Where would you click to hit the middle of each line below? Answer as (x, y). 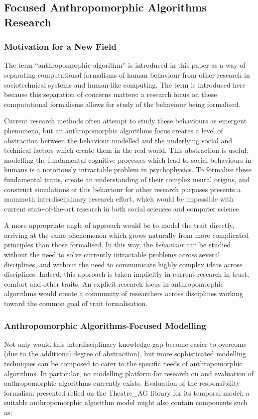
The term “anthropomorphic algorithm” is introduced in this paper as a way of (125, 65)
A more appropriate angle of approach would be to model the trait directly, (119, 225)
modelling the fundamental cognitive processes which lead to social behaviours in (128, 159)
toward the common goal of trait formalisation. (76, 303)
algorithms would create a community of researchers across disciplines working (124, 293)
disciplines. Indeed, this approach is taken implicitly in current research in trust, (127, 274)
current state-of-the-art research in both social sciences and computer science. (123, 208)
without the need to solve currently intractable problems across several (112, 255)
